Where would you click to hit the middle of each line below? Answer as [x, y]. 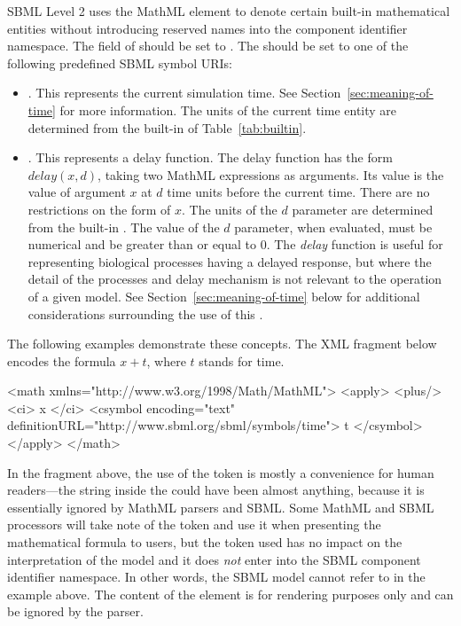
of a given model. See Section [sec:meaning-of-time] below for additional [224, 296]
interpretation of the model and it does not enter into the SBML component [214, 559]
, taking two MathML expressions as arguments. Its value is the [271, 174]
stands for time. [242, 360]
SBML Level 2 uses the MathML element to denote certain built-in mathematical [229, 11]
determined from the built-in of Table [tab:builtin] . [167, 127]
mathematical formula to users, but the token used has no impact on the [205, 542]
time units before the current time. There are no [298, 192]
